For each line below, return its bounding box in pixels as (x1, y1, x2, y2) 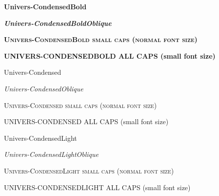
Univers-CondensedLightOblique (4, 149, 99, 159)
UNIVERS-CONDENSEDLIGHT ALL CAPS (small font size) (4, 182, 191, 192)
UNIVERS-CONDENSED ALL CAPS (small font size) (4, 116, 169, 127)
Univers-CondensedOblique (4, 83, 83, 93)
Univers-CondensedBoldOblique (4, 18, 112, 28)
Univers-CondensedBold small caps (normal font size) (4, 34, 198, 44)
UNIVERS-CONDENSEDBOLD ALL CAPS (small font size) (4, 50, 216, 61)
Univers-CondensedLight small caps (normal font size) (4, 165, 174, 175)
